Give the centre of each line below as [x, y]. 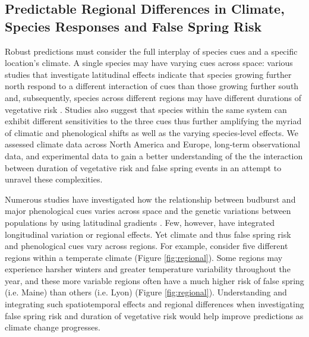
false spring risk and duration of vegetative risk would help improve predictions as [154, 315]
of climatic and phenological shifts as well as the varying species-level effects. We [152, 132]
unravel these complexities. [54, 179]
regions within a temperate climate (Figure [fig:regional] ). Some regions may [144, 257]
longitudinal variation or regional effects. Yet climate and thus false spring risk [148, 234]
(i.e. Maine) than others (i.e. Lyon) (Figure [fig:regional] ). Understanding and [146, 292]
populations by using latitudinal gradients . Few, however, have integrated [140, 222]
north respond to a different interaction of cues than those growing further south [152, 86]
